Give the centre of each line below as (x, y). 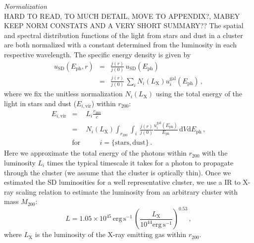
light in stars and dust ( (40, 103)
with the (215, 153)
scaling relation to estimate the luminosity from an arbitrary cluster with (127, 191)
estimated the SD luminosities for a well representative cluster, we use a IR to (122, 182)
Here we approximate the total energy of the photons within (95, 153)
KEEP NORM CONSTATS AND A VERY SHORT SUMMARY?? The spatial (124, 25)
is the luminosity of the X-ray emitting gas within (110, 234)
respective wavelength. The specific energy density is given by (98, 54)
